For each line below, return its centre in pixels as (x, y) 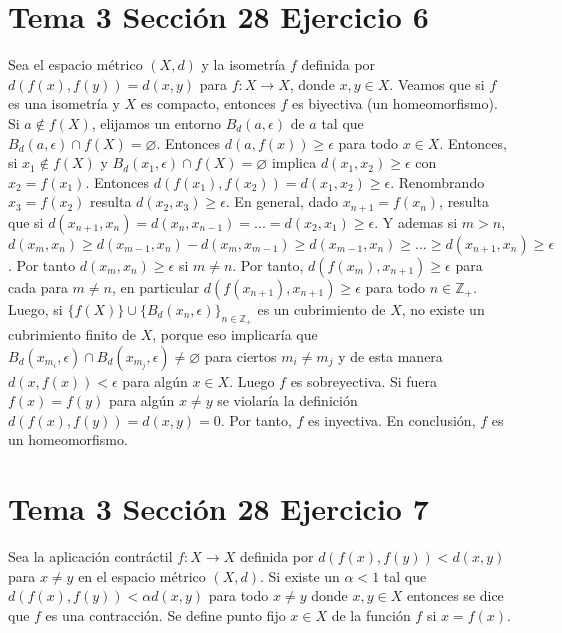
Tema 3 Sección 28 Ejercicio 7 (218, 508)
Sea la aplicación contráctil (90, 556)
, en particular (155, 286)
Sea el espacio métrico (75, 64)
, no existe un (443, 308)
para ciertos (240, 355)
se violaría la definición (287, 400)
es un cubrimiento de (321, 308)
